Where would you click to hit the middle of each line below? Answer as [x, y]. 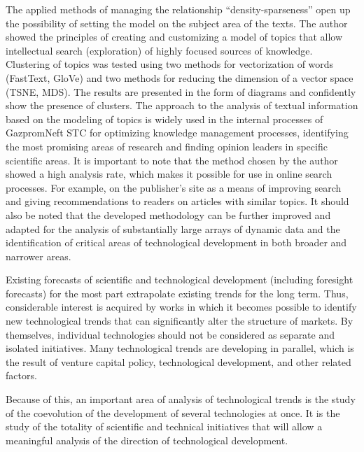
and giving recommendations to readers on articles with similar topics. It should [177, 201]
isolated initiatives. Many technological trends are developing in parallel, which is [180, 348]
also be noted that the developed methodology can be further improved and [168, 214]
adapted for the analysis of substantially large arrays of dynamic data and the [173, 228]
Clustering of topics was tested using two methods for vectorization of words [170, 64]
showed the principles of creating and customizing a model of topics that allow [174, 37]
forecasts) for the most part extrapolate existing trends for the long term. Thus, [177, 293]
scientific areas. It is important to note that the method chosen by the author [172, 160]
